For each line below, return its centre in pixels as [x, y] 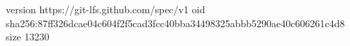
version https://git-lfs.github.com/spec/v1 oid [106, 9]
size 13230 [28, 37]
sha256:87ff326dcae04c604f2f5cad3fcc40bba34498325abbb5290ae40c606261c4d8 [175, 23]
